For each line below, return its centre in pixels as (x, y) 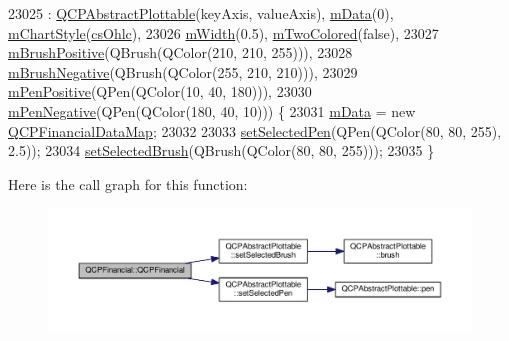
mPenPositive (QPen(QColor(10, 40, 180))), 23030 (160, 91)
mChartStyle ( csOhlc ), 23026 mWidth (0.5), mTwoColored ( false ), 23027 (223, 32)
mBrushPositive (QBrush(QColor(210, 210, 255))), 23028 (180, 52)
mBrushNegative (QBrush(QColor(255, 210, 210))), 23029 (183, 71)
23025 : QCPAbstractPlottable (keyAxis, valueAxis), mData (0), (201, 13)
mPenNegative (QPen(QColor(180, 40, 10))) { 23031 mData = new (212, 110)
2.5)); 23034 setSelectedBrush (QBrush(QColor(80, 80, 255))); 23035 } (221, 150)
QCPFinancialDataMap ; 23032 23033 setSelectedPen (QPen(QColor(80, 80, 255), (255, 130)
